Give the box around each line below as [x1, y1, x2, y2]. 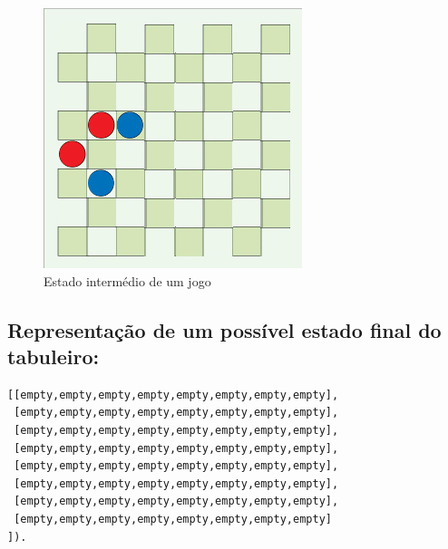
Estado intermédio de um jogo [44, 271, 211, 290]
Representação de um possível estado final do [7, 315, 442, 343]
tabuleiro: [7, 342, 100, 370]
